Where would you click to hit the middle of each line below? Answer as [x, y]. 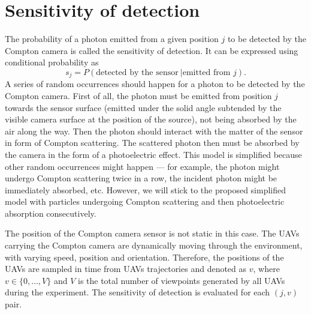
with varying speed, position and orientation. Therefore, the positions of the [144, 257]
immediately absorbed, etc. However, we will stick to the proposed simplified [145, 189]
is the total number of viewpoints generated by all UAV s [181, 280]
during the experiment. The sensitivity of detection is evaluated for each [138, 292]
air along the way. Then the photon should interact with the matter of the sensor [154, 131]
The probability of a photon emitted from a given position [112, 39]
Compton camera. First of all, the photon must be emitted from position [138, 95]
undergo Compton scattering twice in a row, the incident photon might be [141, 178]
